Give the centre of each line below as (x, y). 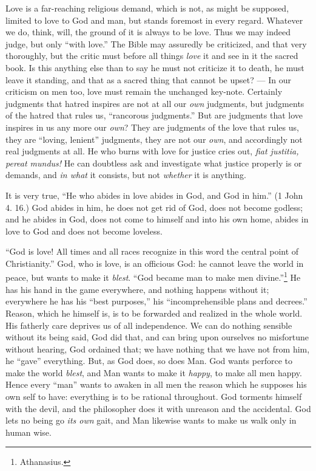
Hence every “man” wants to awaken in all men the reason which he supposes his (156, 384)
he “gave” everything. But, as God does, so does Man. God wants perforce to (149, 361)
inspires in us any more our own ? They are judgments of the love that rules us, (152, 127)
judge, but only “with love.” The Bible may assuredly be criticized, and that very (156, 43)
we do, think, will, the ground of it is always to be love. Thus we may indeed (148, 32)
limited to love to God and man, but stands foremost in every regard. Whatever (154, 20)
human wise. (29, 432)
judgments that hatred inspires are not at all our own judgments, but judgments (155, 103)
